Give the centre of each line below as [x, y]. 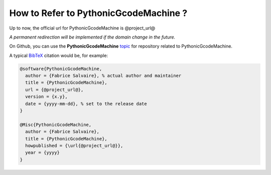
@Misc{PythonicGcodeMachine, [56, 124]
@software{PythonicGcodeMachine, [61, 68]
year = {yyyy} [43, 153]
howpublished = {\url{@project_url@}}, [74, 146]
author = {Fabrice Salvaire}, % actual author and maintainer [103, 76]
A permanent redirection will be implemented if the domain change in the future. [92, 37]
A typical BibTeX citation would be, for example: [58, 55]
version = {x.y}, [46, 97]
